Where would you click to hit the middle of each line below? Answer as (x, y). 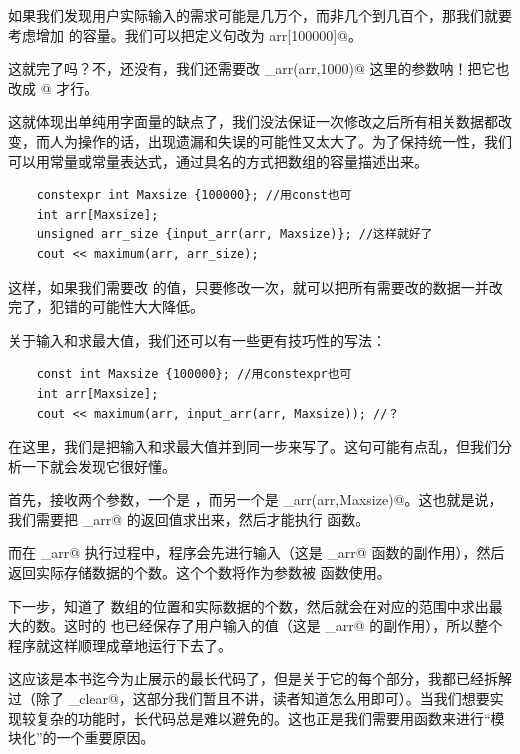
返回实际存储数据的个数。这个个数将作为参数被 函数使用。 (199, 572)
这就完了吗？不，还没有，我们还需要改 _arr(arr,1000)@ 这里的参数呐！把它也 (259, 68)
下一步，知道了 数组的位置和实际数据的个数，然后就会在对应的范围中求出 (248, 605)
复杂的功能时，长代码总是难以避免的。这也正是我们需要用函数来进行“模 (270, 717)
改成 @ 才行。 (53, 87)
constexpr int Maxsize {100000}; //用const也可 (194, 195)
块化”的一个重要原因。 (81, 737)
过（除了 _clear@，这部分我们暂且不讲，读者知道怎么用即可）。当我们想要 (249, 698)
